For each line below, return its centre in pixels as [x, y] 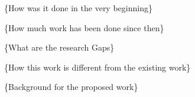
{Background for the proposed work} [71, 87]
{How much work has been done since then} [84, 27]
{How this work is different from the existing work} [97, 67]
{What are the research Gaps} [59, 47]
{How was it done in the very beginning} [78, 8]
